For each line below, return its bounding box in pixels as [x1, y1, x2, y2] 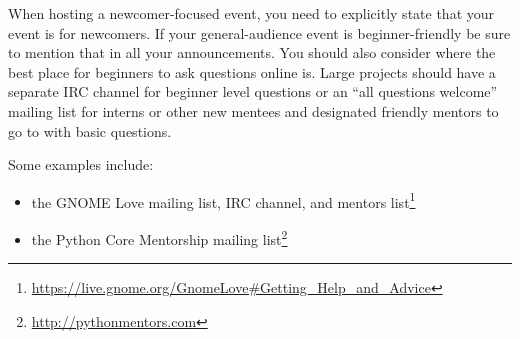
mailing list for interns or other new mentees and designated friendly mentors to [8, 100, 499, 121]
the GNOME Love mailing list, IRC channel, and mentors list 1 [31, 188, 416, 212]
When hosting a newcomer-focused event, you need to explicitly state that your [8, 3, 495, 23]
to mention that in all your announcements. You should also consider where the [8, 42, 496, 63]
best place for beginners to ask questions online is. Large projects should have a [8, 61, 496, 82]
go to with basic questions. [8, 120, 172, 141]
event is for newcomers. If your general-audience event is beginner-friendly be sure [8, 22, 511, 43]
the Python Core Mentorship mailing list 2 [31, 226, 288, 249]
